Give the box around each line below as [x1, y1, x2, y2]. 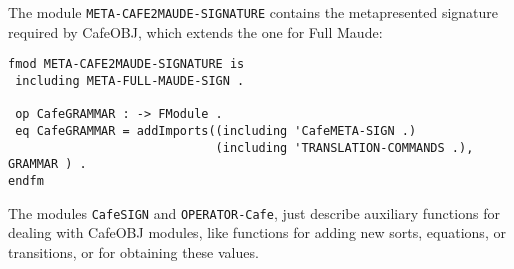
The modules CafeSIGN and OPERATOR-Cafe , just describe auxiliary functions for [8, 202, 500, 223]
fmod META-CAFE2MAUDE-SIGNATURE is [8, 57, 245, 72]
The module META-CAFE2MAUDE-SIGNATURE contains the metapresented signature [8, 2, 499, 22]
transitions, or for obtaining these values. [8, 241, 259, 262]
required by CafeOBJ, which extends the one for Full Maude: [8, 21, 383, 42]
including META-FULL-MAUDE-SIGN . [15, 73, 245, 88]
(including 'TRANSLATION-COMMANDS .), [215, 140, 474, 155]
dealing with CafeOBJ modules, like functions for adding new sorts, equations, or [8, 222, 506, 243]
